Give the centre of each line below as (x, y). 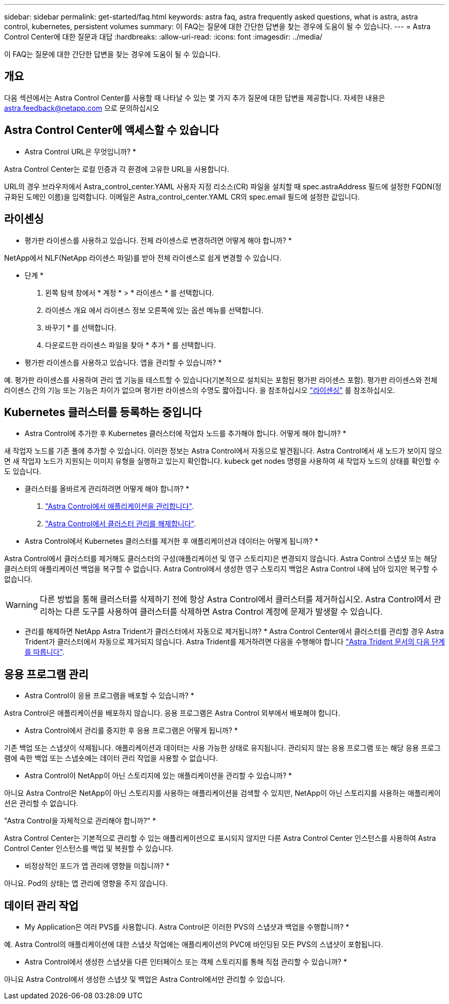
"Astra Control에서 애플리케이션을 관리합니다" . (120, 506)
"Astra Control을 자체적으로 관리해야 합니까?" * (80, 821)
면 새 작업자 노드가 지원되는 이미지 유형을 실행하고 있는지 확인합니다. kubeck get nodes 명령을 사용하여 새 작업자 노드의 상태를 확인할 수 (222, 461)
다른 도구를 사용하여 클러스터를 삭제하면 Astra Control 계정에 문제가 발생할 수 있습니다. (224, 612)
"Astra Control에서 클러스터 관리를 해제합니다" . (120, 524)
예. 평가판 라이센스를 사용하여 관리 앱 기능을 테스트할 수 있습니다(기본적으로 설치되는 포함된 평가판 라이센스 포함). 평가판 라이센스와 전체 (221, 380)
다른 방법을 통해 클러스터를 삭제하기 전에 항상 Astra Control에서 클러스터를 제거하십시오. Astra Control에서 (236, 599)
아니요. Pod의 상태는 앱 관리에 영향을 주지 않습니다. (86, 883)
